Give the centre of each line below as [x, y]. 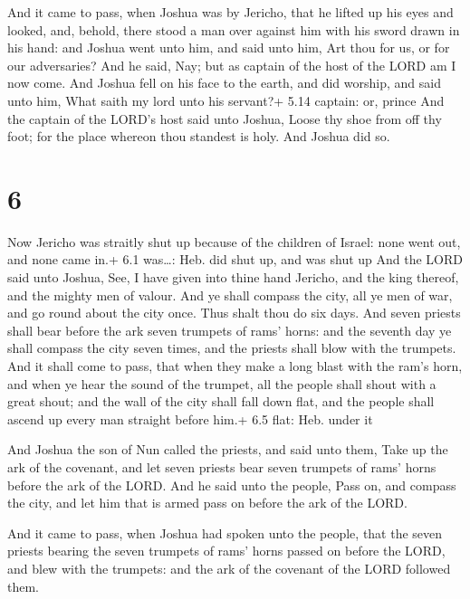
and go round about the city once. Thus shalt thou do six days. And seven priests [234, 313]
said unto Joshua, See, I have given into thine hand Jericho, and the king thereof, [233, 277]
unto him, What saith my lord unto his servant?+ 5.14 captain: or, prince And [226, 100]
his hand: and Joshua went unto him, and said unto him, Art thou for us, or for [229, 48]
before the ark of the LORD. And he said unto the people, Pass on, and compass [232, 485]
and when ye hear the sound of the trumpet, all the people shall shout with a [222, 383]
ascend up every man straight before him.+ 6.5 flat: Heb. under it [190, 418]
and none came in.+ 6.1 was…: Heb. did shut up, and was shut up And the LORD [235, 259]
